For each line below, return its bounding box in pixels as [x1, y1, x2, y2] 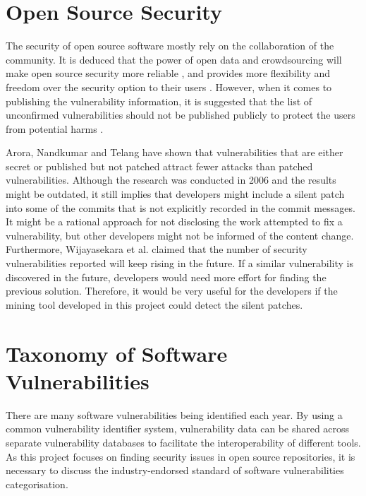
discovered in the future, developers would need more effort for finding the [6, 269, 327, 284]
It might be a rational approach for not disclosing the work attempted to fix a [6, 214, 343, 229]
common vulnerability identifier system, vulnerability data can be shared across [6, 421, 350, 436]
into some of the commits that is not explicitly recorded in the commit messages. [6, 200, 355, 215]
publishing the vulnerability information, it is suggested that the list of [6, 93, 312, 108]
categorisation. [6, 476, 68, 491]
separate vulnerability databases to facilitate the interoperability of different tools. [6, 435, 361, 449]
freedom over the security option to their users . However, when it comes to [6, 79, 332, 94]
